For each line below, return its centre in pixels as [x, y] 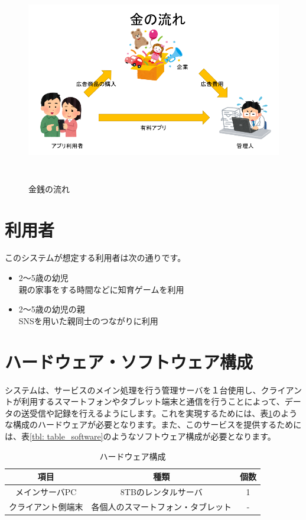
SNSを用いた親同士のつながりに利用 [88, 320]
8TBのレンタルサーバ [161, 491]
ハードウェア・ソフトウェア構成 [129, 361]
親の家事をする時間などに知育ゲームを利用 [101, 289]
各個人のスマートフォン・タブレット [162, 506]
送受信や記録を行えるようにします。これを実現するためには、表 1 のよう [159, 413]
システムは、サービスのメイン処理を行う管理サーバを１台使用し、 [133, 390]
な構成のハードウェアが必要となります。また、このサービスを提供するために [153, 424]
